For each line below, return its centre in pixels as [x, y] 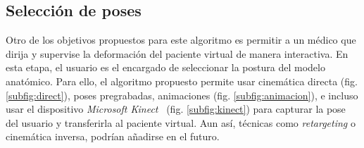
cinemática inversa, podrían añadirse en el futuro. [113, 136]
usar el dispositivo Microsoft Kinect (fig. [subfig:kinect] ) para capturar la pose [176, 109]
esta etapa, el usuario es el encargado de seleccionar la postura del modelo [165, 67]
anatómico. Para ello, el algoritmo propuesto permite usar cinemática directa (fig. [182, 81]
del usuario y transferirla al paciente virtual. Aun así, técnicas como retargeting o [181, 122]
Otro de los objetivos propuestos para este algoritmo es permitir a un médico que [181, 40]
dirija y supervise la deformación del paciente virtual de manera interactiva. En [177, 53]
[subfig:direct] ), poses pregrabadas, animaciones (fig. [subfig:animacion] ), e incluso [182, 95]
